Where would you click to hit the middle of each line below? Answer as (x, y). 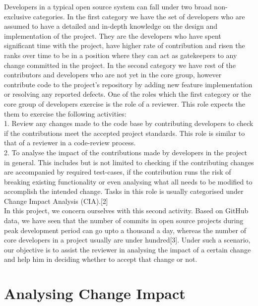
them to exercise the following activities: (65, 113)
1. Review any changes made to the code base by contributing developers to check (129, 123)
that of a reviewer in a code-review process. (70, 143)
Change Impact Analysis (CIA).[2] (56, 201)
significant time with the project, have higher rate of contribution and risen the (125, 45)
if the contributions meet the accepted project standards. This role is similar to (125, 133)
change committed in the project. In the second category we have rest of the (120, 65)
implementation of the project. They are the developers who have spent (113, 35)
